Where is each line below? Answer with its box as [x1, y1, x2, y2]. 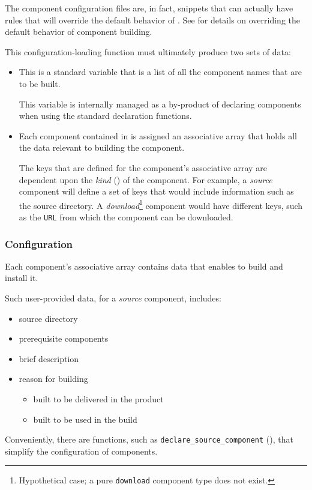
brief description [19, 352, 79, 364]
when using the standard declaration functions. [19, 109, 192, 122]
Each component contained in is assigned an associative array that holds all [19, 129, 297, 142]
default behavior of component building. [5, 25, 152, 38]
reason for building [19, 372, 88, 385]
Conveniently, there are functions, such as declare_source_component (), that [5, 433, 293, 446]
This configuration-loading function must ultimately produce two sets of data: [5, 45, 291, 58]
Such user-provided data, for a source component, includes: [5, 292, 221, 304]
